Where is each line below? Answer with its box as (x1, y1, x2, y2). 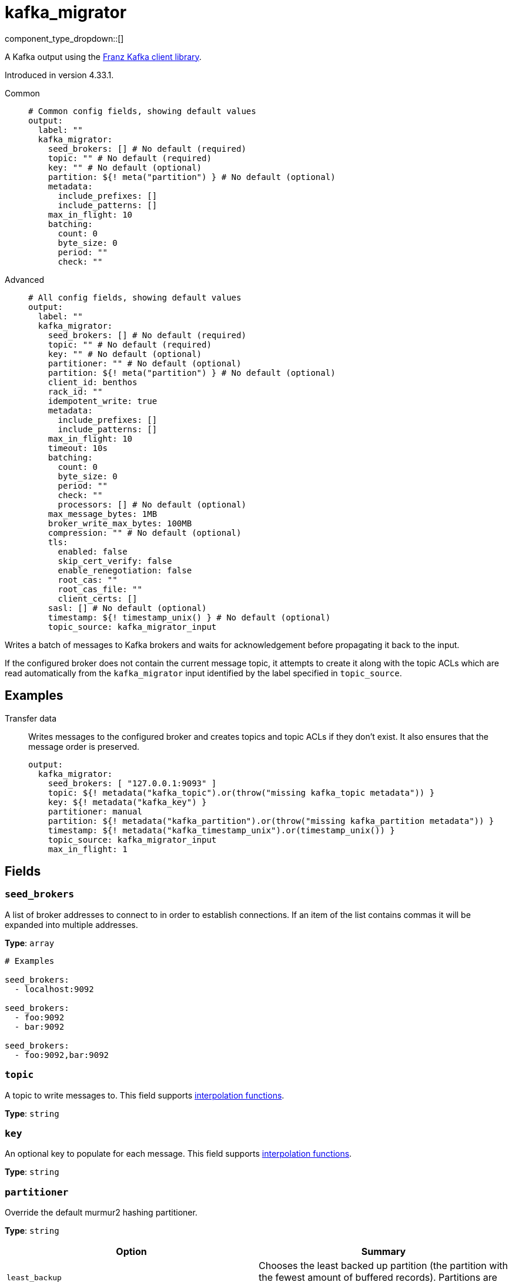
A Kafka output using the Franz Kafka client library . (5, 51, 202, 62)
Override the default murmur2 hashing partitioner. (5, 1207, 198, 1218)
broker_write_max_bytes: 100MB (48, 518, 192, 528)
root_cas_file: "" (58, 584, 142, 594)
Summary (361, 1246, 406, 1258)
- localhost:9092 (14, 984, 94, 994)
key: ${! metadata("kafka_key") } (48, 797, 207, 807)
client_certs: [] (58, 593, 138, 603)
